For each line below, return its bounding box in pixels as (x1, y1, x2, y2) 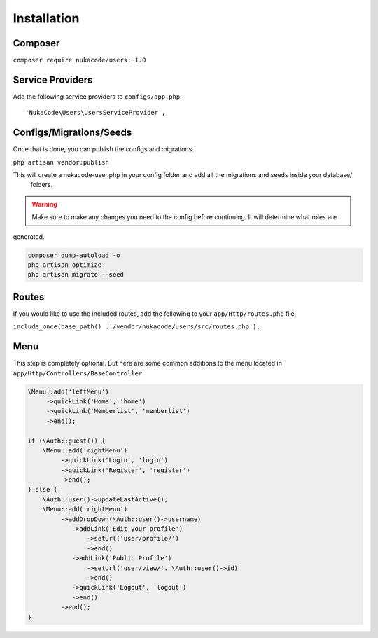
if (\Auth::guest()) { (27, 436, 106, 445)
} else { (27, 485, 58, 494)
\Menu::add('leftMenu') (27, 387, 110, 396)
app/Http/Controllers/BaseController (13, 369, 143, 377)
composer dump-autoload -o (27, 251, 120, 259)
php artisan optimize (27, 261, 102, 269)
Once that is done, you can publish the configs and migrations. (13, 145, 194, 153)
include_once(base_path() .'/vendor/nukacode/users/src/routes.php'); (13, 323, 260, 331)
